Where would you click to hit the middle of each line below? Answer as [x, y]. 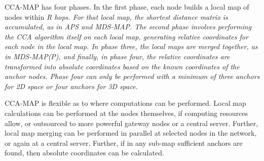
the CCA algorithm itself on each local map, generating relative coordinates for [126, 36]
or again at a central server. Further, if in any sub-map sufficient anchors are [124, 143]
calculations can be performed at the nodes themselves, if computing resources [126, 113]
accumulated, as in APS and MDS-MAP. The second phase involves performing [128, 27]
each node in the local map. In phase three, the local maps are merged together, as [131, 46]
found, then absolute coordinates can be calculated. [84, 153]
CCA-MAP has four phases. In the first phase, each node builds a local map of [127, 7]
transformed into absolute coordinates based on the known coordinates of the [122, 66]
